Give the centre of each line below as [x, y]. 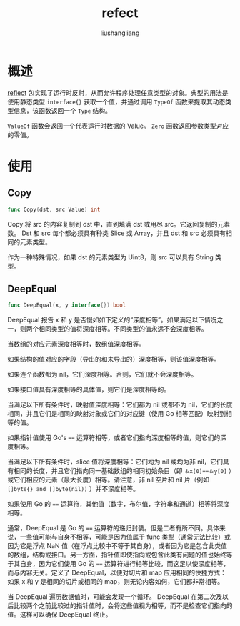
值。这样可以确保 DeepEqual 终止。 [60, 615]
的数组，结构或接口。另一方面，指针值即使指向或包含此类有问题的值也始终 [117, 555]
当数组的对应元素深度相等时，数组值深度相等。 [76, 344]
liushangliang [120, 33]
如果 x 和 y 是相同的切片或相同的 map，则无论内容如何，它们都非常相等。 [115, 582]
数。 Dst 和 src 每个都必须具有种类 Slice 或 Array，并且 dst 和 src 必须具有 [117, 233]
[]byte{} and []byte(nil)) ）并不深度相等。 [73, 489]
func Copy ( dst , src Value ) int [54, 209]
